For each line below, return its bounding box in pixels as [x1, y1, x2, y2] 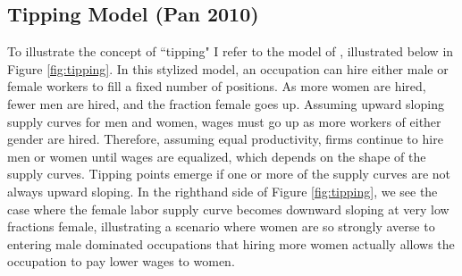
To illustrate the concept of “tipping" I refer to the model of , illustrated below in [7, 42, 454, 61]
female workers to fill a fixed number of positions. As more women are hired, [7, 77, 426, 96]
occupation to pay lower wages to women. [7, 252, 235, 271]
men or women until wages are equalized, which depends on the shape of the [7, 146, 426, 165]
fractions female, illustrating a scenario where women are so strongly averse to [7, 217, 435, 236]
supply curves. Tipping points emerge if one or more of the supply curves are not [7, 164, 451, 183]
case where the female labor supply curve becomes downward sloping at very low [7, 199, 449, 218]
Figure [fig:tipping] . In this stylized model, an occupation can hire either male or [7, 59, 449, 78]
